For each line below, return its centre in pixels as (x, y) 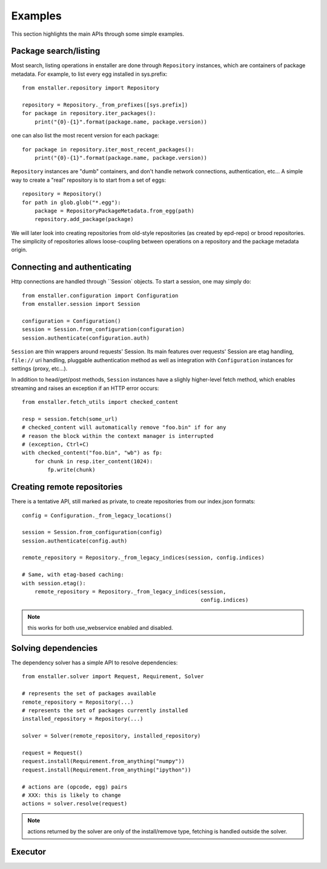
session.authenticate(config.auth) (75, 541)
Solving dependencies (54, 648)
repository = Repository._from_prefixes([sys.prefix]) (105, 105)
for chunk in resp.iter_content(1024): (94, 461)
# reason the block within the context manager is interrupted (118, 436)
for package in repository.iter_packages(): (89, 113)
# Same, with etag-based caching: (73, 575)
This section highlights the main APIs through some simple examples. (98, 34)
